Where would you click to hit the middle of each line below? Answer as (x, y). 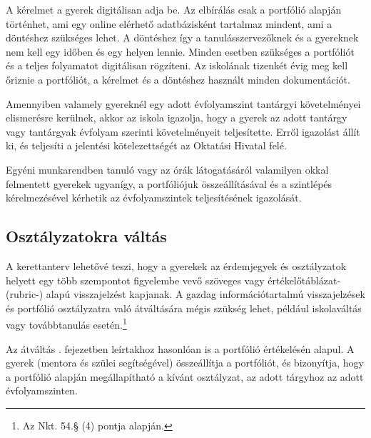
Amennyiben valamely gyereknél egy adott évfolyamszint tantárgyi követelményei (183, 103)
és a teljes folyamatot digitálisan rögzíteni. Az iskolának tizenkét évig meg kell (177, 65)
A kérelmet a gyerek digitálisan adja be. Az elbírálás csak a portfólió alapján (174, 9)
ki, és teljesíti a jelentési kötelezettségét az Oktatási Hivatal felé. (146, 145)
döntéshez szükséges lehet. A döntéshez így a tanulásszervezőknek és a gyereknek (182, 38)
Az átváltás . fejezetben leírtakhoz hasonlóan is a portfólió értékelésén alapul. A (180, 348)
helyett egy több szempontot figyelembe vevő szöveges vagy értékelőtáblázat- (173, 280)
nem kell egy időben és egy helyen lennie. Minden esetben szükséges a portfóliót (180, 51)
